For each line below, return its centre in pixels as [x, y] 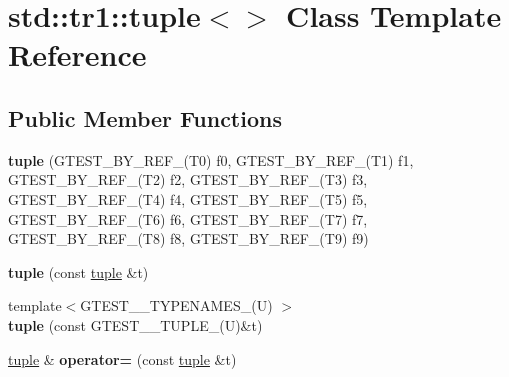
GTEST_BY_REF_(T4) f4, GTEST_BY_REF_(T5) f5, [188, 198]
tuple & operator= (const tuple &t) [122, 358]
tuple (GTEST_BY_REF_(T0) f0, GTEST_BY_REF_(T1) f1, [211, 159]
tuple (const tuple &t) [78, 271]
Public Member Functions [145, 117]
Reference [77, 54]
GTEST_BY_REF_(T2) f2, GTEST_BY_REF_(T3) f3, [188, 179]
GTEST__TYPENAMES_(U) [176, 305]
